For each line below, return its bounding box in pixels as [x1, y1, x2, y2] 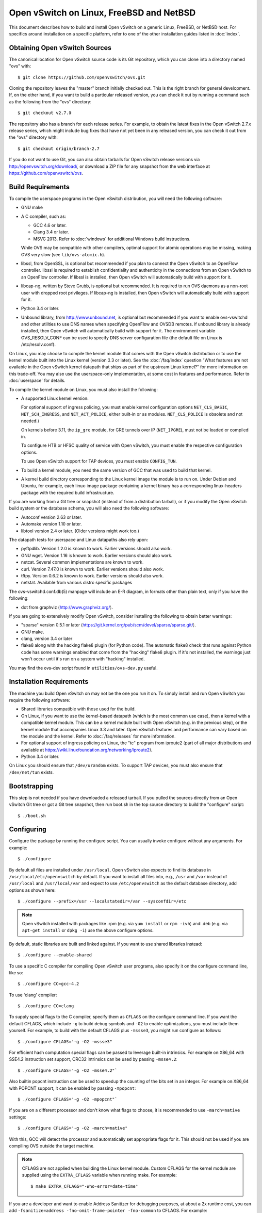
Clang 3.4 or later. [33, 229, 69, 235]
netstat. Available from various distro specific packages [21, 580, 132, 586]
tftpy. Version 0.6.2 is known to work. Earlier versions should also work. [21, 573, 164, 578]
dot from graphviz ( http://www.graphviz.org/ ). [21, 604, 113, 610]
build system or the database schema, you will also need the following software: [9, 505, 169, 511]
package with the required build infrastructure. [21, 490, 115, 495]
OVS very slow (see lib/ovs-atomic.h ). [21, 251, 105, 257]
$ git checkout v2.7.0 [17, 110, 72, 116]
